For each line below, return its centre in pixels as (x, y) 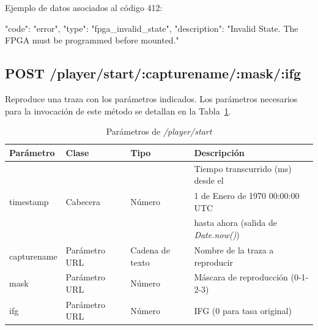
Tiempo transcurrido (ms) (243, 168)
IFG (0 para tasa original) (243, 310)
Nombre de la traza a (234, 249)
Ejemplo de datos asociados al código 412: (84, 7)
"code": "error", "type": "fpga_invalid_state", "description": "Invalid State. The (152, 28)
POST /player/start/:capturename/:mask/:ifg (153, 73)
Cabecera (83, 201)
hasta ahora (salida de (235, 223)
